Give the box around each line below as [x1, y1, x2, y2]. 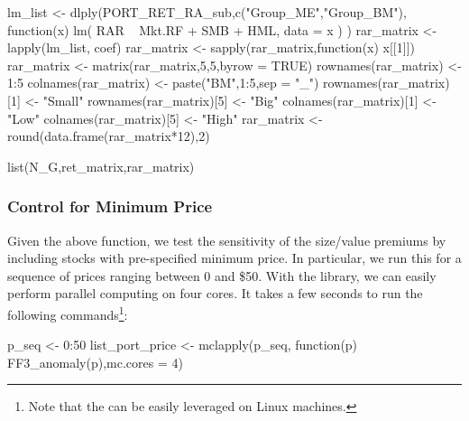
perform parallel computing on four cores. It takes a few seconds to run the [7, 284, 423, 303]
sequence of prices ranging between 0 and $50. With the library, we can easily [7, 266, 437, 285]
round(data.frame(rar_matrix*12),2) [7, 126, 210, 145]
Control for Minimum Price [7, 195, 213, 218]
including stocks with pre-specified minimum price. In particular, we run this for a [7, 248, 462, 267]
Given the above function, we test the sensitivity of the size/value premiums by [7, 230, 446, 249]
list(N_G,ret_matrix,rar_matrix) [7, 156, 195, 175]
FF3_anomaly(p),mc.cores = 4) [7, 352, 183, 371]
